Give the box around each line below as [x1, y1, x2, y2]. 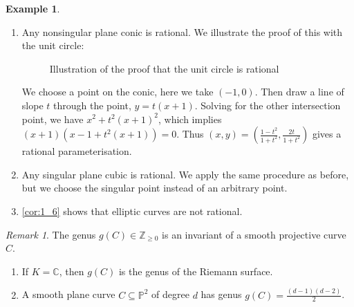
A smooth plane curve [21, 287, 115, 301]
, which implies [158, 111, 222, 126]
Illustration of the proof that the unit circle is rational [49, 61, 279, 75]
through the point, [53, 97, 131, 112]
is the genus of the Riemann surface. [118, 263, 273, 278]
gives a [312, 127, 342, 141]
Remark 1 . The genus [6, 227, 96, 241]
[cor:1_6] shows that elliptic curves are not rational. [21, 203, 243, 218]
